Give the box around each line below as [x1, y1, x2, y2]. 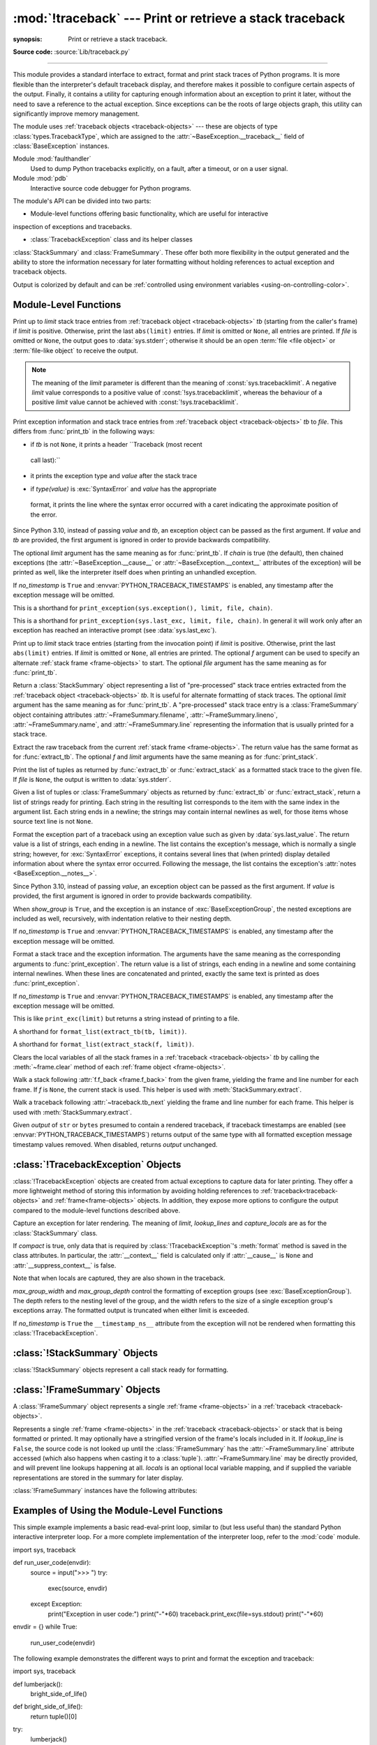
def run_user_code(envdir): [13, 1559, 91, 1567]
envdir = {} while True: [13, 1623, 77, 1631]
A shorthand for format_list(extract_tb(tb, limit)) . [13, 1027, 187, 1036]
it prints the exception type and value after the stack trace [30, 472, 198, 480]
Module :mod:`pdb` [13, 174, 68, 183]
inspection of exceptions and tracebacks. [13, 222, 132, 230]
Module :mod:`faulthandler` [13, 154, 91, 163]
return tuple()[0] [30, 1712, 77, 1721]
